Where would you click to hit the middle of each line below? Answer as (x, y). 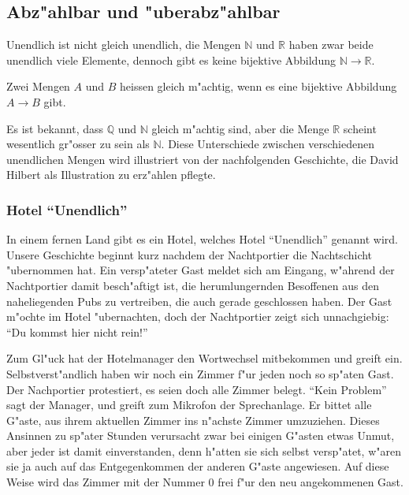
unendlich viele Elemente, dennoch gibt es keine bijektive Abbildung (171, 60)
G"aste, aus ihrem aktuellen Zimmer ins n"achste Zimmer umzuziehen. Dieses (193, 420)
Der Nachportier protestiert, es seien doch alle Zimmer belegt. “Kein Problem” (197, 389)
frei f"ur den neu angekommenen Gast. (310, 482)
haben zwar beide (331, 45)
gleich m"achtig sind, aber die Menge (240, 128)
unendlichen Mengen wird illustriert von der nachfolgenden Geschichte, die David (203, 159)
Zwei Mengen (38, 86)
